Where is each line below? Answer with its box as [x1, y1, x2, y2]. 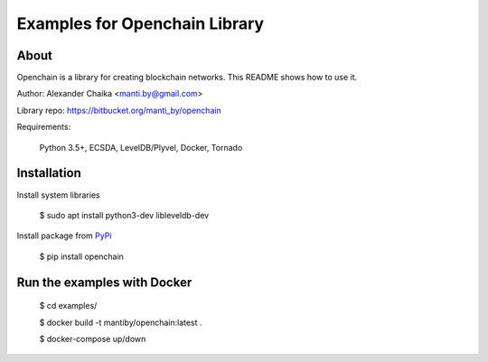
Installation [16, 165, 81, 181]
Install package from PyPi [16, 230, 112, 241]
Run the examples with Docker [16, 274, 192, 290]
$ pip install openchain [39, 251, 124, 262]
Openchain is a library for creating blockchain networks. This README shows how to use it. [16, 72, 358, 83]
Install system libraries [16, 190, 100, 200]
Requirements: [16, 122, 71, 133]
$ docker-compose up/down [39, 333, 146, 344]
